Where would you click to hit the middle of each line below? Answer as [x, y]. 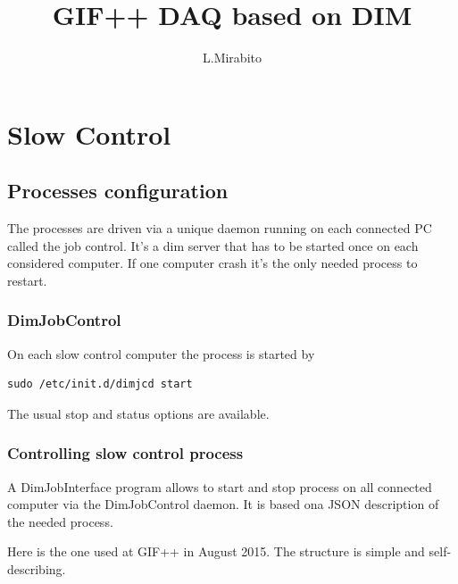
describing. [37, 569]
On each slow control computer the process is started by [161, 353]
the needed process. [60, 521]
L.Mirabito [232, 58]
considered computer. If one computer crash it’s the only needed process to [212, 263]
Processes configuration [118, 191]
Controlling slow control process [125, 453]
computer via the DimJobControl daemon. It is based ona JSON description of [223, 504]
